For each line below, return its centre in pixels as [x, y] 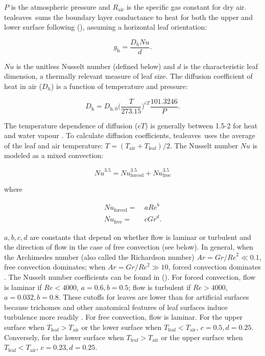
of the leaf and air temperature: [54, 145]
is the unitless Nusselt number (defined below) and [95, 66]
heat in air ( [23, 86]
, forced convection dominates [214, 267]
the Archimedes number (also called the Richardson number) [99, 257]
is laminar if [23, 287]
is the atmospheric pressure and [61, 7]
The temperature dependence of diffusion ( [71, 125]
